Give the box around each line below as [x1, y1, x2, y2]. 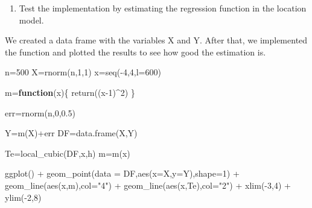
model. [19, 13, 44, 26]
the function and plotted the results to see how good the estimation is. [5, 45, 266, 58]
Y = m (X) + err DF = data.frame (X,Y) [5, 127, 138, 139]
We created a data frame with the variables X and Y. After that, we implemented [5, 34, 308, 46]
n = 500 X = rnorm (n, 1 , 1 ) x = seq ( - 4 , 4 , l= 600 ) [5, 66, 161, 78]
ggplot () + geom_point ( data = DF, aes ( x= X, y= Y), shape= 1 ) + [5, 167, 240, 180]
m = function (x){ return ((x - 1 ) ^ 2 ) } [5, 86, 135, 98]
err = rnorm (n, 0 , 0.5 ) [5, 106, 75, 119]
